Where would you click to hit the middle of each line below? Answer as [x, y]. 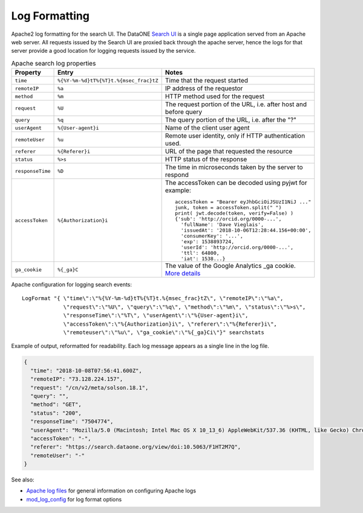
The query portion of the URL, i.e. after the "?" [231, 120]
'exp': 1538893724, [208, 242]
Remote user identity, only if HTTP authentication [235, 136]
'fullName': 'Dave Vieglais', [222, 225]
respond [177, 175]
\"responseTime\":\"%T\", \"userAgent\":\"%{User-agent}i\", [156, 316]
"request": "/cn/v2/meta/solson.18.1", [90, 387]
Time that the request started [206, 81]
